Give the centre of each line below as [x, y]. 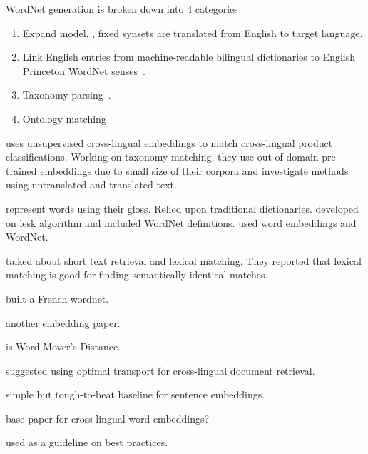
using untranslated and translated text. [91, 185]
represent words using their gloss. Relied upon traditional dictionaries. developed [182, 208]
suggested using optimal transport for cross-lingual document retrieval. [160, 370]
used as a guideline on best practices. [87, 442]
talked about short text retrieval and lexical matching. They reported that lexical [184, 260]
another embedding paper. [63, 322]
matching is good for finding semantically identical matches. [137, 274]
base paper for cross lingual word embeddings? [108, 418]
